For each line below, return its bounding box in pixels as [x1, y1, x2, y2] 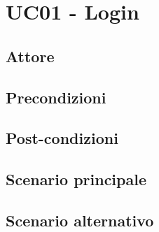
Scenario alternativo [6, 209, 154, 231]
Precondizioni [6, 86, 106, 108]
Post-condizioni [6, 127, 118, 149]
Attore [6, 45, 55, 66]
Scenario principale [6, 168, 146, 190]
